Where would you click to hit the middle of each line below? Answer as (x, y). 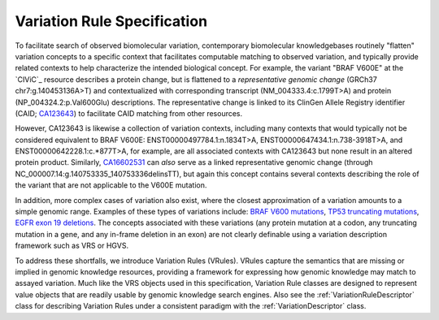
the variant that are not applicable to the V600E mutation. (111, 185)
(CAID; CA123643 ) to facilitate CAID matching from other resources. (129, 113)
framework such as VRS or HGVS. (72, 246)
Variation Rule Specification (111, 21)
